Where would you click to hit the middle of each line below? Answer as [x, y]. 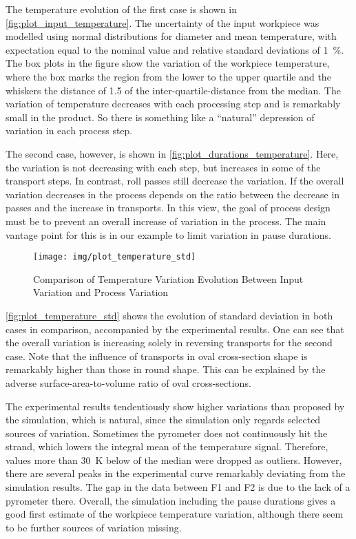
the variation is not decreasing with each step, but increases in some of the [163, 167]
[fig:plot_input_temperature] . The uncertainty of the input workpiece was [163, 22]
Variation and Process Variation [101, 292]
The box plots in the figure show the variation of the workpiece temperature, [168, 63]
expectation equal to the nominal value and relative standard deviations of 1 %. [175, 49]
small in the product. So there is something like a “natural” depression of [160, 117]
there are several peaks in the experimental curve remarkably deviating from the [176, 473]
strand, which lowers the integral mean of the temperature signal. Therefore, [167, 446]
